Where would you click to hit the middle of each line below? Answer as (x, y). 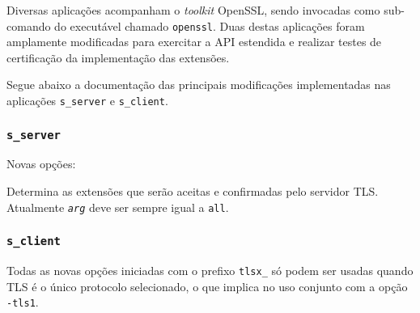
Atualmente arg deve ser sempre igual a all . (118, 207)
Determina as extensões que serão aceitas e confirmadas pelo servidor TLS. (193, 191)
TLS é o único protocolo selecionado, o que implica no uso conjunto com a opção (207, 286)
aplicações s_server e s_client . (87, 101)
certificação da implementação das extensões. (118, 57)
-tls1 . (23, 302)
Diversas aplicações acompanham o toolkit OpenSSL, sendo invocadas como (193, 10)
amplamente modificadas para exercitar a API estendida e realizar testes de (194, 42)
